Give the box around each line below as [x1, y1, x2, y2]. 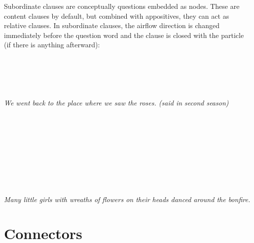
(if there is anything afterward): [4, 39, 100, 50]
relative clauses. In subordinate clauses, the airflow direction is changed [4, 20, 219, 31]
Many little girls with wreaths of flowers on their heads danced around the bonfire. [4, 194, 251, 204]
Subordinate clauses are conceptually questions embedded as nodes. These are [4, 1, 240, 11]
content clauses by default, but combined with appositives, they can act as [4, 10, 229, 21]
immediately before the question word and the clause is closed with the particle [4, 30, 244, 40]
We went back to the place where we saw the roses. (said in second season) [4, 97, 229, 107]
